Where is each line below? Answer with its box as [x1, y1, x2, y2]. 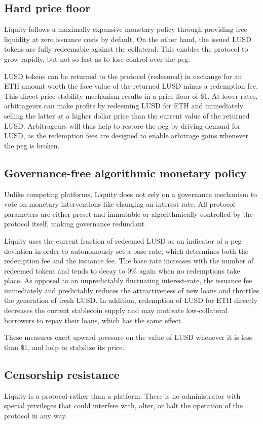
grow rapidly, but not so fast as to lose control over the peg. [4, 53, 191, 64]
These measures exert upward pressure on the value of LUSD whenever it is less [4, 332, 252, 342]
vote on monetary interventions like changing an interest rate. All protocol [4, 199, 235, 209]
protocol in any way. [4, 410, 67, 420]
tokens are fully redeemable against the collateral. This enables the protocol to [4, 44, 248, 54]
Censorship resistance [4, 366, 120, 382]
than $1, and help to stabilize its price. [4, 341, 125, 352]
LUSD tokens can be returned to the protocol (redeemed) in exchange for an [4, 70, 242, 81]
